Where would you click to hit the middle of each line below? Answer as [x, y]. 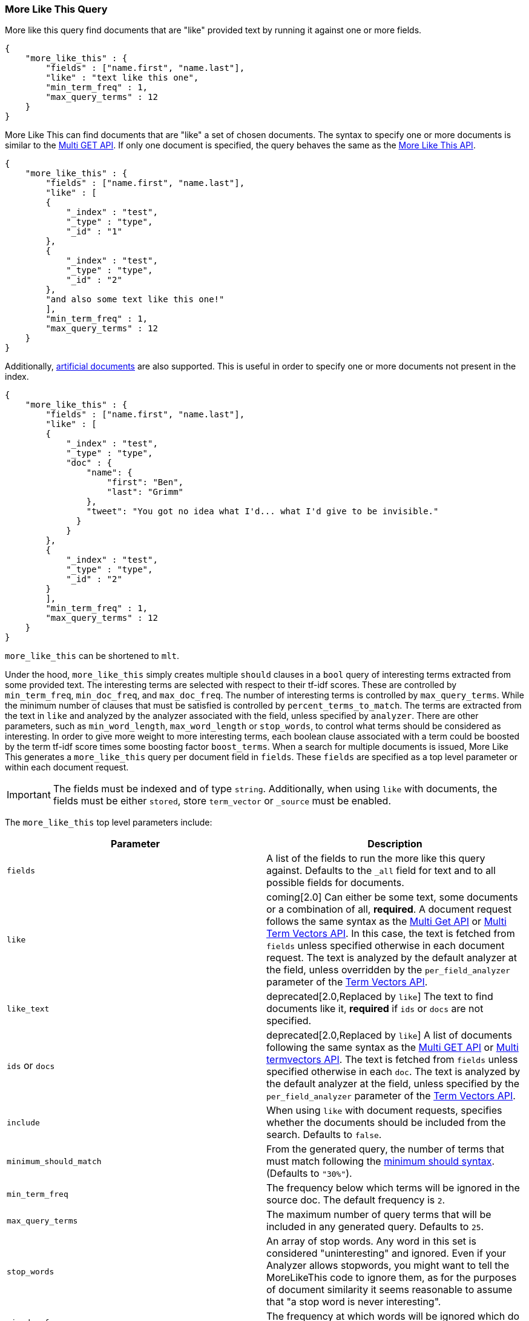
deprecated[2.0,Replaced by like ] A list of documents [389, 1035]
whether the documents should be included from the [386, 1123]
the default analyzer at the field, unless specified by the [393, 1084]
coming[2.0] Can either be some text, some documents [392, 897]
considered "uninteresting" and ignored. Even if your [386, 1253]
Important [29, 795]
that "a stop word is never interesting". [354, 1302]
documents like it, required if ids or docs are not [375, 1009]
